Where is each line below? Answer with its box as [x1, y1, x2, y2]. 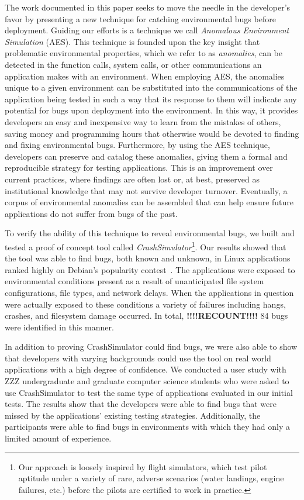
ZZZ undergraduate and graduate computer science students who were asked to [5, 375, 289, 387]
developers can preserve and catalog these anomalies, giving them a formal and [5, 150, 288, 162]
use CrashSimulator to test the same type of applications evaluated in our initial [5, 386, 293, 398]
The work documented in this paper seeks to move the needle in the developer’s [5, 1, 291, 13]
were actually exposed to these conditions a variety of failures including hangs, [5, 298, 286, 310]
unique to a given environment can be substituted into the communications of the [5, 81, 298, 94]
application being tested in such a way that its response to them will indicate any [5, 92, 297, 105]
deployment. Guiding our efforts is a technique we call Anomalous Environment [5, 24, 289, 36]
